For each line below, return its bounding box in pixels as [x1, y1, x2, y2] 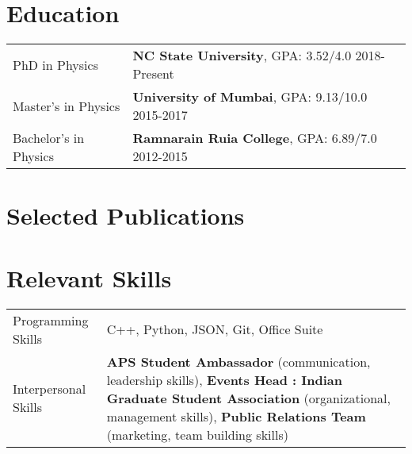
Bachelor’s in [13, 129, 85, 148]
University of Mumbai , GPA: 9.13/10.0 [132, 87, 368, 106]
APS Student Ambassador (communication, [106, 352, 371, 371]
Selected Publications [6, 199, 245, 232]
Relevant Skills [6, 261, 172, 294]
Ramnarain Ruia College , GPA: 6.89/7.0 [132, 129, 377, 148]
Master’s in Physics [13, 96, 120, 115]
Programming [13, 310, 89, 329]
